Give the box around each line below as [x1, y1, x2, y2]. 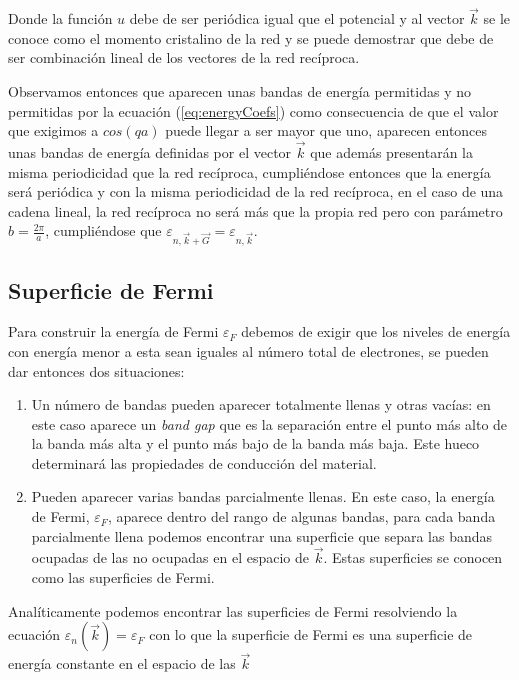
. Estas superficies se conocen [323, 547, 503, 568]
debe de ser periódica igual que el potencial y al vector [129, 8, 465, 29]
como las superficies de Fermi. [31, 567, 215, 588]
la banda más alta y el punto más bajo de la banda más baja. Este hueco [31, 433, 480, 454]
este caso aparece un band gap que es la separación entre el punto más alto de [31, 413, 508, 434]
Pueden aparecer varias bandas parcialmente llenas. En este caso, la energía [31, 486, 495, 507]
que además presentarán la [310, 142, 473, 162]
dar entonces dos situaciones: [8, 360, 185, 381]
